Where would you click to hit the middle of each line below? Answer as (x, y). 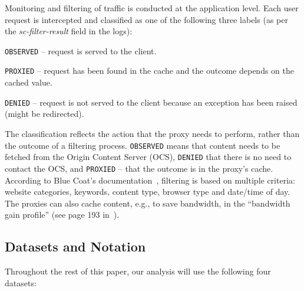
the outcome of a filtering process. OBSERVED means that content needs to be (143, 145)
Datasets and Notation (75, 246)
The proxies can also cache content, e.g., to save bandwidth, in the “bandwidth (148, 203)
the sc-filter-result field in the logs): (69, 31)
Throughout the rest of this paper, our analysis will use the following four (138, 271)
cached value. (29, 82)
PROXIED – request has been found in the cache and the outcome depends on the (149, 71)
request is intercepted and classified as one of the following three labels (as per (146, 19)
